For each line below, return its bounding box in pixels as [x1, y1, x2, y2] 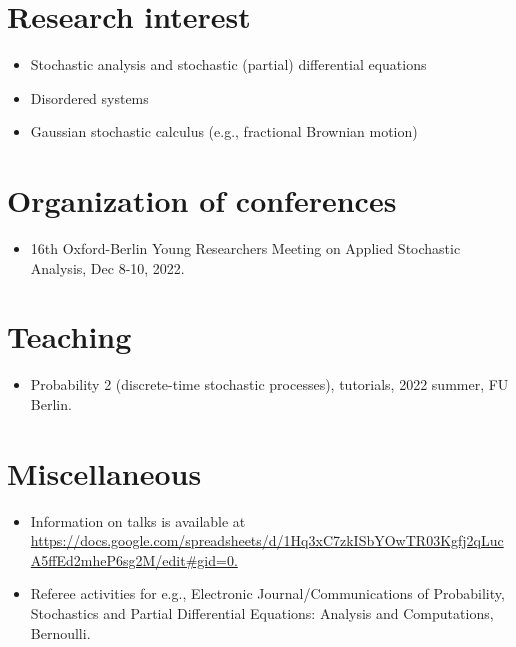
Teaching [7, 316, 132, 357]
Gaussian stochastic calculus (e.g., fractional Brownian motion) [30, 121, 418, 142]
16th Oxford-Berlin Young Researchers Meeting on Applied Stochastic [30, 238, 461, 259]
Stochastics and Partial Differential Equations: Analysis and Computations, [30, 603, 494, 624]
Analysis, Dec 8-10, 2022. [30, 257, 185, 278]
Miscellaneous [7, 452, 202, 493]
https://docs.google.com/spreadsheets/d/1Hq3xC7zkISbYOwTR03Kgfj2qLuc [30, 530, 504, 551]
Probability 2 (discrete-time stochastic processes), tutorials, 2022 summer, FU [30, 374, 509, 395]
